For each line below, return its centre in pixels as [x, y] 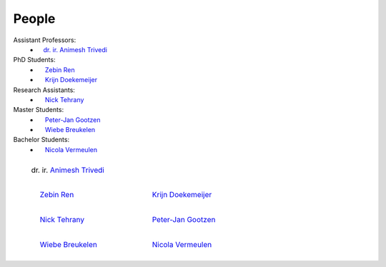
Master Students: [39, 110]
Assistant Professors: [45, 40]
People [34, 19]
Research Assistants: [44, 90]
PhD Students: [34, 60]
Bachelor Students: [41, 140]
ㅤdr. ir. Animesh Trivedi [72, 49]
